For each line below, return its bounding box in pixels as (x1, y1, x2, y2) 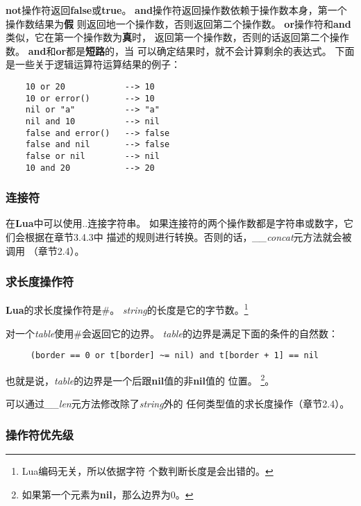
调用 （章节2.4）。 (6, 243, 85, 258)
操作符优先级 (6, 425, 74, 443)
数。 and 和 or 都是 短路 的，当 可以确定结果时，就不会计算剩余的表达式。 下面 (6, 43, 355, 58)
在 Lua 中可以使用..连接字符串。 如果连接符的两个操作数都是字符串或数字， (6, 216, 344, 230)
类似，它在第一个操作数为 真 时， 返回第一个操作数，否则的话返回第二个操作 (6, 30, 349, 44)
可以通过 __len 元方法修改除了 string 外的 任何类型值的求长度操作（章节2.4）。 (6, 396, 350, 411)
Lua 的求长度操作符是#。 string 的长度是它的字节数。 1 (6, 301, 249, 317)
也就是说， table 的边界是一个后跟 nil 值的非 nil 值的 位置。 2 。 (6, 371, 275, 387)
